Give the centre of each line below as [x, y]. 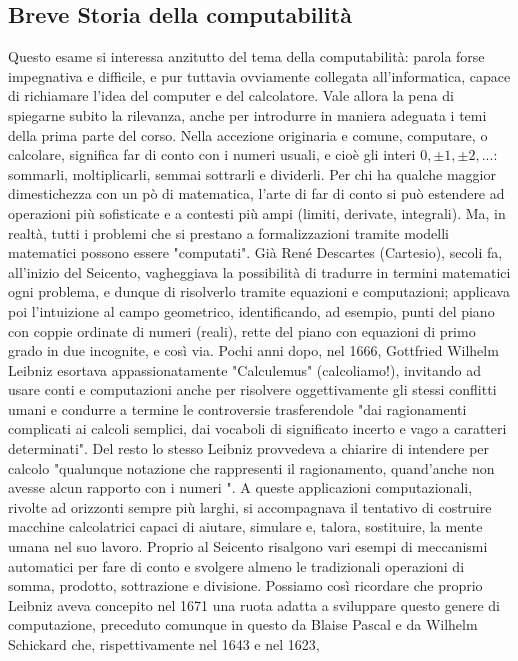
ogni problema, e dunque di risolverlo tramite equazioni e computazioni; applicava [259, 291]
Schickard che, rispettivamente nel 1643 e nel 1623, [164, 644]
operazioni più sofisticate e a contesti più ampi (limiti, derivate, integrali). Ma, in [257, 212]
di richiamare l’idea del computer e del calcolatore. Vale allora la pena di [231, 95]
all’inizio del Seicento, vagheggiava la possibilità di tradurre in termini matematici [259, 271]
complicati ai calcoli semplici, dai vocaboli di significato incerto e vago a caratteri [257, 428]
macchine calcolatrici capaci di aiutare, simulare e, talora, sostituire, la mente [245, 526]
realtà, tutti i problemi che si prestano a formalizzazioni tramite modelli [228, 232]
